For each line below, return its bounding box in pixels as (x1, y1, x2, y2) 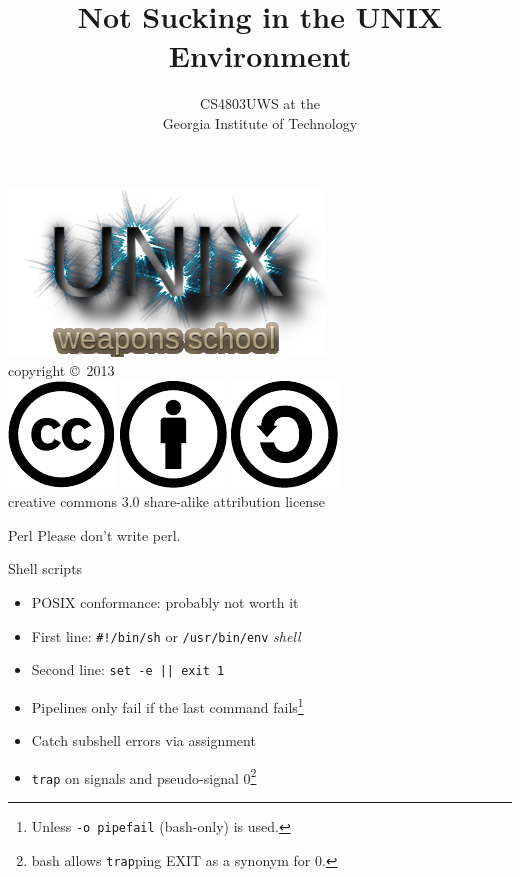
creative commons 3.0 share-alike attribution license (8, 491, 325, 512)
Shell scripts (8, 558, 83, 579)
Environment (168, 35, 352, 76)
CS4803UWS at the (200, 93, 320, 114)
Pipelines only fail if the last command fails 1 (31, 693, 304, 717)
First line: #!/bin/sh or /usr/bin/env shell (31, 625, 301, 646)
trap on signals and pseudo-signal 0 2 (31, 764, 257, 788)
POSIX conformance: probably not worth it (31, 592, 299, 613)
